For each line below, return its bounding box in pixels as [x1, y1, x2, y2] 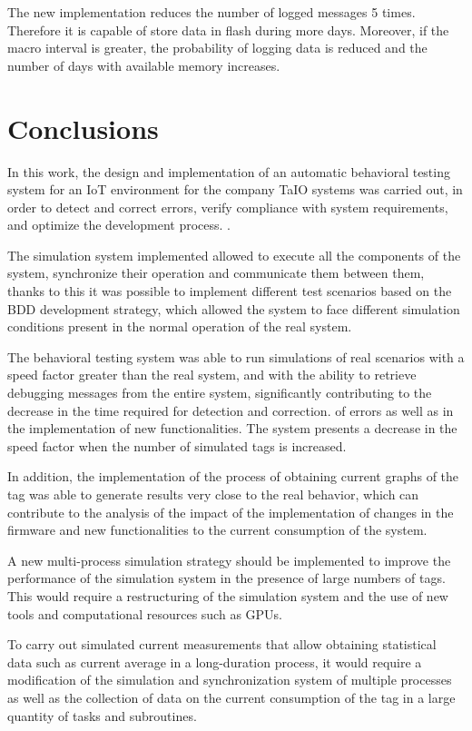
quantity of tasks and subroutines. [7, 706, 197, 725]
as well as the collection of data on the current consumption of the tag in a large [7, 687, 456, 706]
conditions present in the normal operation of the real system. [7, 317, 352, 336]
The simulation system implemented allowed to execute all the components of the [7, 245, 461, 264]
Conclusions [7, 109, 159, 146]
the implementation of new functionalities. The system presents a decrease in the [7, 419, 457, 438]
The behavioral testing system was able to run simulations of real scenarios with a [7, 347, 465, 366]
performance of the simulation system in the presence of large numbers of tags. [7, 568, 446, 588]
